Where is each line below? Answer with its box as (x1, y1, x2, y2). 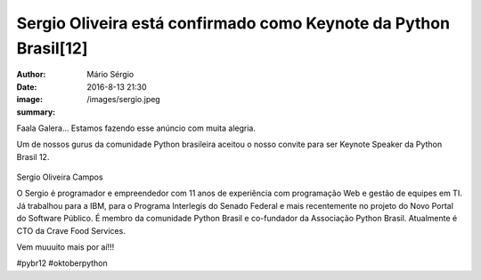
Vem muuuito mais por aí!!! (16, 242, 115, 252)
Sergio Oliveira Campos (16, 172, 103, 182)
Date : (16, 81, 37, 92)
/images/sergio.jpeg (86, 94, 160, 105)
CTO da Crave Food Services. (16, 225, 126, 236)
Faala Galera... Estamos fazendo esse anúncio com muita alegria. (16, 123, 256, 133)
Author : (16, 69, 46, 80)
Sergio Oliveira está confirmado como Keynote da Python (16, 13, 450, 33)
